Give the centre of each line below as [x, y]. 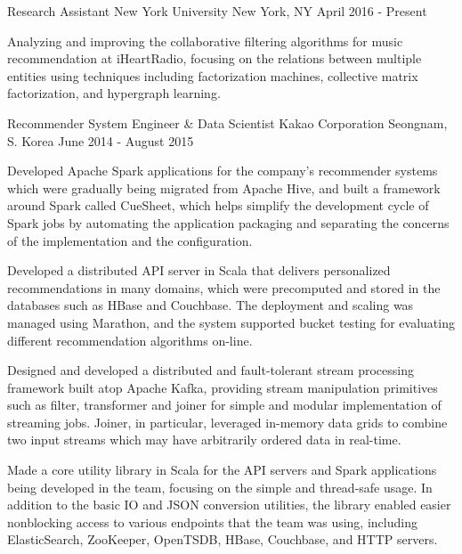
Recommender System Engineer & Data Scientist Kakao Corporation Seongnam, [227, 122]
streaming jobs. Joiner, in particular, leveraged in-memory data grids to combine [227, 422]
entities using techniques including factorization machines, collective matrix [213, 75]
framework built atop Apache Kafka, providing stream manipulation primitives [223, 387]
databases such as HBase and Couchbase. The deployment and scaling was [211, 305]
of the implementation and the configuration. [130, 240]
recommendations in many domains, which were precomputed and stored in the [224, 287]
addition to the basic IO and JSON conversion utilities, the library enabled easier [229, 505]
